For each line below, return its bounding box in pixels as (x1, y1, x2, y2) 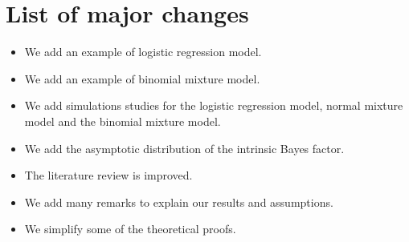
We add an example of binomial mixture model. (24, 70, 260, 87)
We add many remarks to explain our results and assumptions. (24, 193, 333, 210)
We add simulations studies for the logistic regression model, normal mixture (24, 97, 403, 114)
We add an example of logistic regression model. (24, 43, 262, 60)
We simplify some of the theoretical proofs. (24, 220, 236, 237)
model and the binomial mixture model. (24, 112, 221, 129)
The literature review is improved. (24, 167, 193, 184)
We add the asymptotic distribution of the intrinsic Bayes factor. (24, 139, 345, 156)
